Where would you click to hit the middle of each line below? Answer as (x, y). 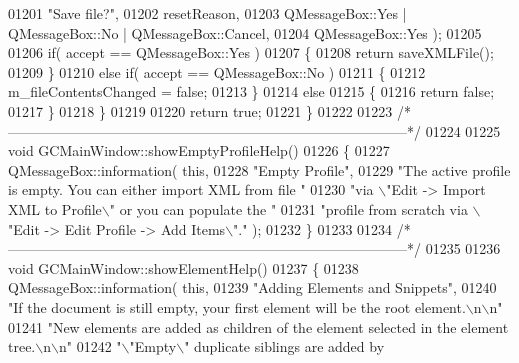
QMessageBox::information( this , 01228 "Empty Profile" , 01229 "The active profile (259, 169)
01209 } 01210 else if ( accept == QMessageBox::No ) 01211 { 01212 (217, 71)
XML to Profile (55, 208)
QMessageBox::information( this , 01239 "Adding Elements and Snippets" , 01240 (252, 287)
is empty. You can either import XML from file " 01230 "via (191, 189)
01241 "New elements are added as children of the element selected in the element (258, 326)
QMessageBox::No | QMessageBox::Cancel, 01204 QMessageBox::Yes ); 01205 (245, 32)
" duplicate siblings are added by (284, 346)
